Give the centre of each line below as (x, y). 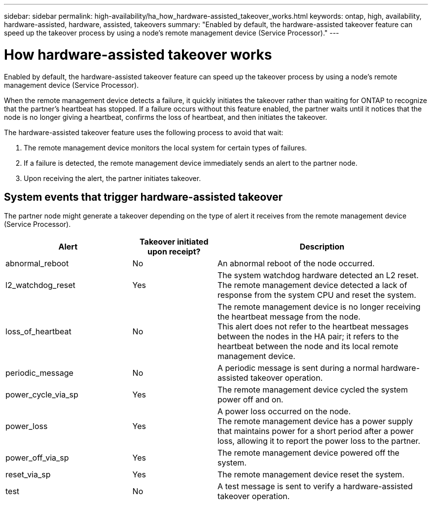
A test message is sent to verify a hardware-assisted (315, 487)
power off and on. (250, 400)
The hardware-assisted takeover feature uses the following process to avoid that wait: (144, 132)
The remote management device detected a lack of (312, 285)
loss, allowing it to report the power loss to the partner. (319, 441)
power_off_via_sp (37, 458)
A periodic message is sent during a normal (298, 368)
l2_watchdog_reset (40, 285)
